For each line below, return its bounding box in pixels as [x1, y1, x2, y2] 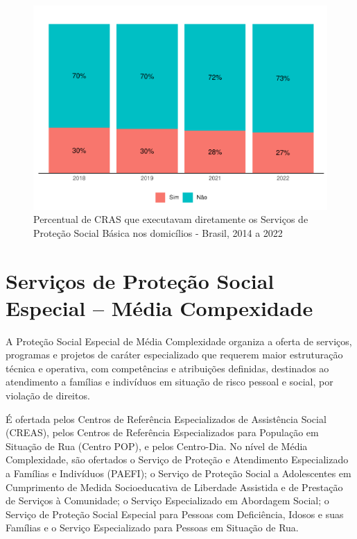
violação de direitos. [6, 388, 90, 402]
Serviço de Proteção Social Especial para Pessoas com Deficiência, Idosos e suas [6, 506, 344, 521]
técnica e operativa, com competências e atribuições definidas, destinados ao [6, 360, 329, 375]
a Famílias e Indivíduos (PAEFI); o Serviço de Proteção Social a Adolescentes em [6, 465, 351, 480]
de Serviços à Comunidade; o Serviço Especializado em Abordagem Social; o [6, 493, 329, 508]
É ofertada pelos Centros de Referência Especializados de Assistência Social [6, 411, 326, 426]
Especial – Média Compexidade [6, 293, 313, 322]
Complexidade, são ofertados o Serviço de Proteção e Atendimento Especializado [6, 452, 349, 467]
